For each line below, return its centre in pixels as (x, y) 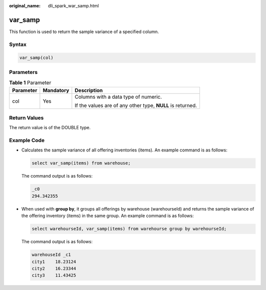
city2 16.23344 (54, 268)
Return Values (26, 117)
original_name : (25, 6)
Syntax (18, 44)
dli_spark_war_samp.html (73, 6)
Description (89, 90)
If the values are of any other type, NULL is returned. (136, 105)
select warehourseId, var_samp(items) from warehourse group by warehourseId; (129, 229)
